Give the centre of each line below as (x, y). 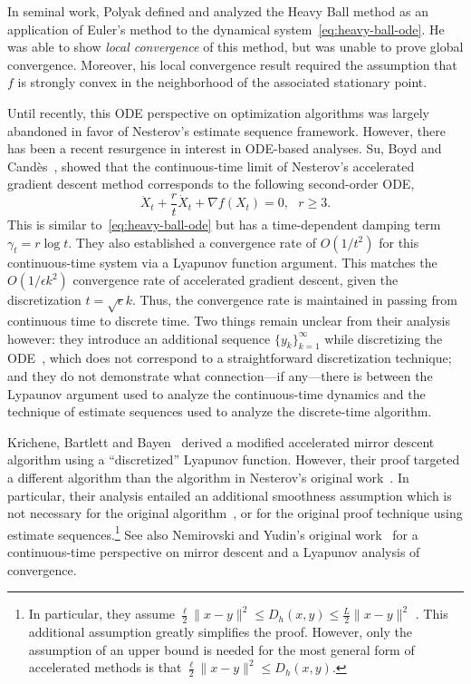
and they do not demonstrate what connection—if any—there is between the (220, 375)
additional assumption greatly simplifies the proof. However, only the (220, 631)
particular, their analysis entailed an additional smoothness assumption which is (230, 495)
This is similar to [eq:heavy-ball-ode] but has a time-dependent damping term (224, 224)
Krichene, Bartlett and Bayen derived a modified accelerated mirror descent (221, 441)
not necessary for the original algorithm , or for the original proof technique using (235, 513)
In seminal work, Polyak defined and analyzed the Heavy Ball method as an (218, 11)
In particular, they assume (102, 614)
